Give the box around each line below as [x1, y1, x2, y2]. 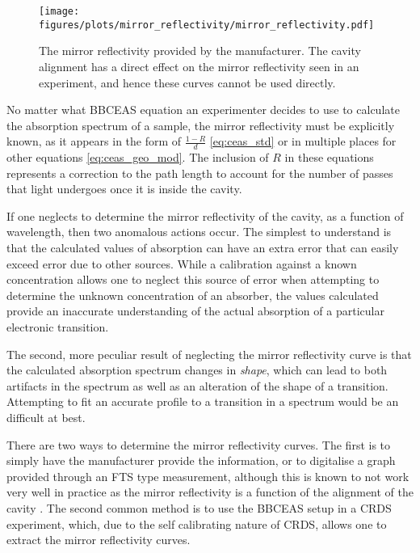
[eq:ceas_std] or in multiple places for [209, 133, 397, 150]
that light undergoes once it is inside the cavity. [6, 180, 242, 197]
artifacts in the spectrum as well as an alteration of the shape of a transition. [6, 377, 388, 394]
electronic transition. [6, 319, 109, 336]
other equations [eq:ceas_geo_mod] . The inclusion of [6, 149, 269, 166]
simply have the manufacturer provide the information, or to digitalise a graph [6, 452, 396, 469]
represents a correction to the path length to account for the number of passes [6, 164, 393, 181]
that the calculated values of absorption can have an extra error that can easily [6, 239, 399, 256]
